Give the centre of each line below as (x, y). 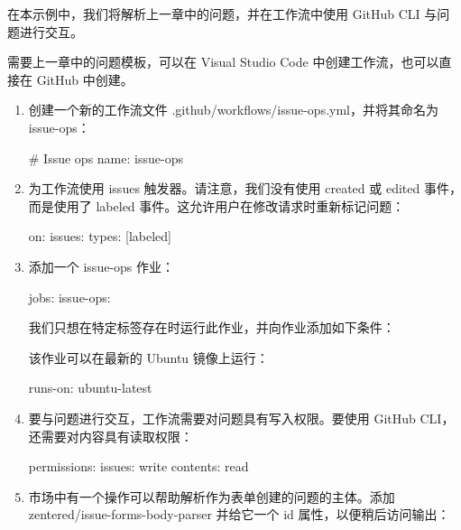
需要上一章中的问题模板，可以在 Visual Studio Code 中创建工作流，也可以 (223, 62)
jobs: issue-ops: (69, 297)
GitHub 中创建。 (85, 79)
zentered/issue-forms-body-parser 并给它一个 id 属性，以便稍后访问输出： (239, 514)
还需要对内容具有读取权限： (111, 436)
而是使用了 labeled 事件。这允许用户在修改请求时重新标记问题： (217, 205)
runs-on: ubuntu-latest (90, 388)
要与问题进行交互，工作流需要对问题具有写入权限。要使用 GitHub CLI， (241, 418)
